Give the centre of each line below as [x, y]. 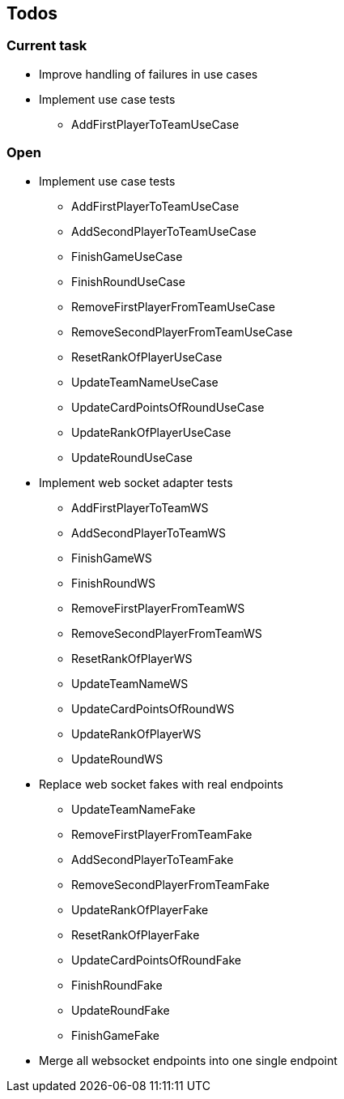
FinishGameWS [112, 558]
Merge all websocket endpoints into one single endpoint [188, 1060]
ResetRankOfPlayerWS [132, 658]
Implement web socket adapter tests [136, 482]
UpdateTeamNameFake [134, 809]
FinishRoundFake [117, 985]
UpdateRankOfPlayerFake [140, 909]
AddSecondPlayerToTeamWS [149, 532]
